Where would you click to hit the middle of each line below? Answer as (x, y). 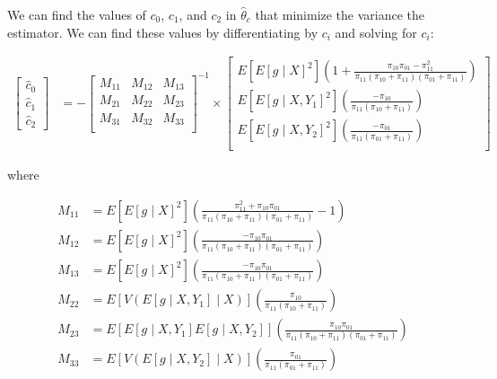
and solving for (376, 32)
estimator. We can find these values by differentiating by (163, 32)
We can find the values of (77, 14)
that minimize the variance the (340, 14)
